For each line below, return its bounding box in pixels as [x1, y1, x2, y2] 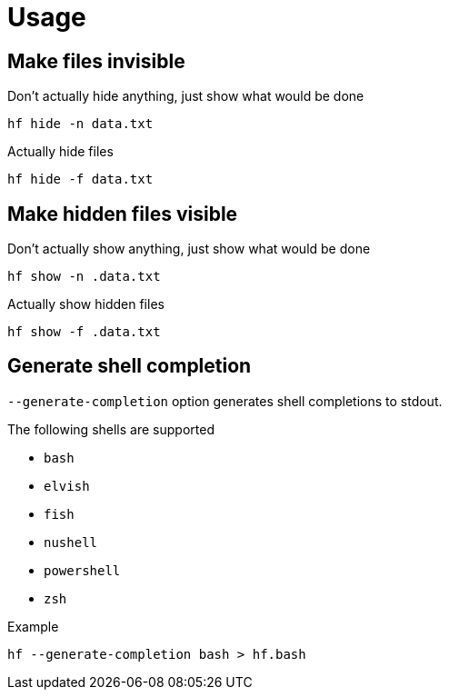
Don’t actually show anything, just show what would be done [7, 241, 371, 257]
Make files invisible [7, 49, 185, 73]
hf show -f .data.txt [7, 324, 161, 340]
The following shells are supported [7, 421, 215, 437]
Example [7, 618, 59, 634]
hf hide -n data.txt [7, 116, 154, 132]
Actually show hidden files [7, 296, 165, 313]
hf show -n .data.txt [7, 269, 161, 284]
